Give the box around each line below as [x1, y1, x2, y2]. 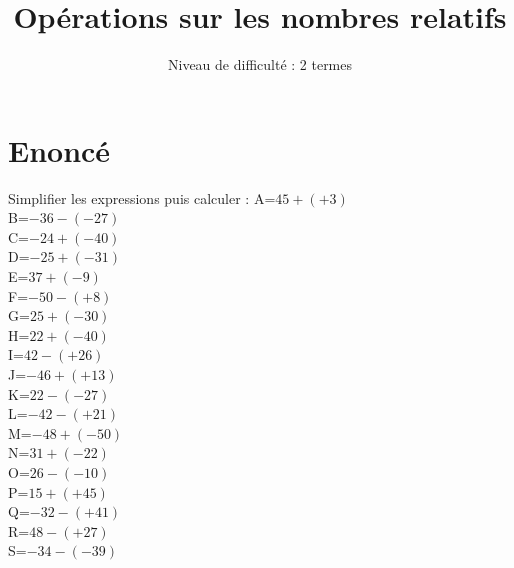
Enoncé [8, 129, 111, 170]
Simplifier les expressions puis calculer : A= [8, 187, 276, 208]
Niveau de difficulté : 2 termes [167, 54, 353, 75]
